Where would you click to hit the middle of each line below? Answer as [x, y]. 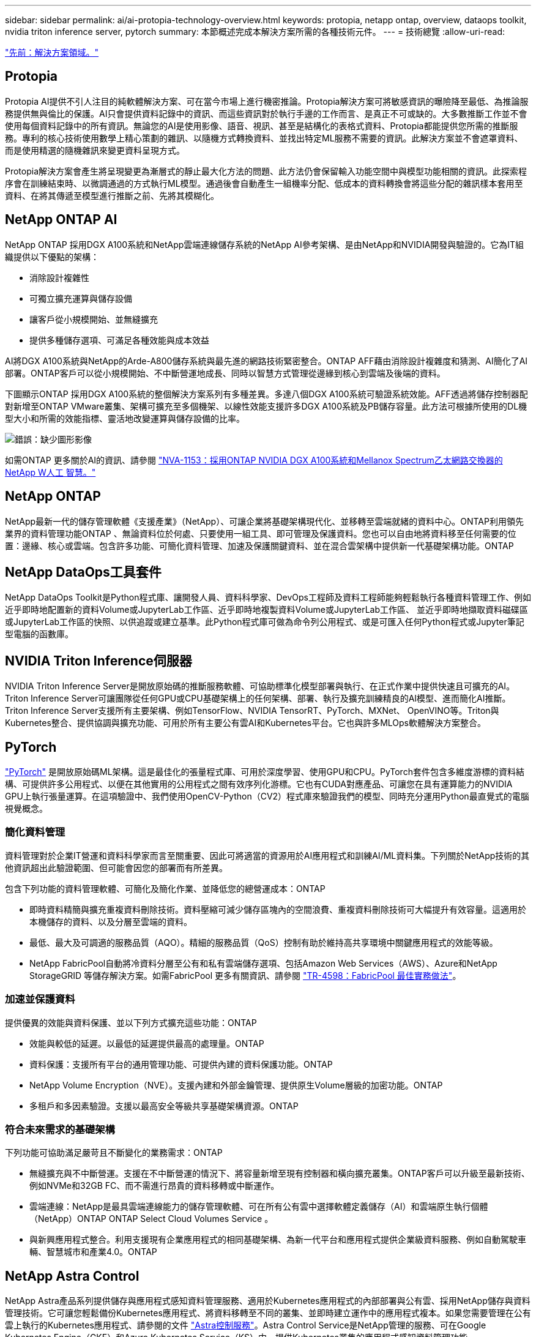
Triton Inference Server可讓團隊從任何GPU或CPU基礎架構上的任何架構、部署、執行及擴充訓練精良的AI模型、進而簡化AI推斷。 [258, 698]
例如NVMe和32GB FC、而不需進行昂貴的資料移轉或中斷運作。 [154, 1186]
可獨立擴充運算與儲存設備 [81, 298]
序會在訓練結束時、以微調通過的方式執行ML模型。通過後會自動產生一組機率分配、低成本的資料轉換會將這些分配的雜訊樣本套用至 [264, 183]
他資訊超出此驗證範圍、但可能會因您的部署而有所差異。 [116, 867]
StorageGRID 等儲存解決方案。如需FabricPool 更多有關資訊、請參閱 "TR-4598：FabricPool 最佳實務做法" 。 [245, 975]
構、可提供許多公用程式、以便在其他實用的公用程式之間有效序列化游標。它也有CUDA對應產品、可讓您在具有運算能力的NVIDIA [259, 784]
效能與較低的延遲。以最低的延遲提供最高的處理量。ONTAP [147, 1043]
